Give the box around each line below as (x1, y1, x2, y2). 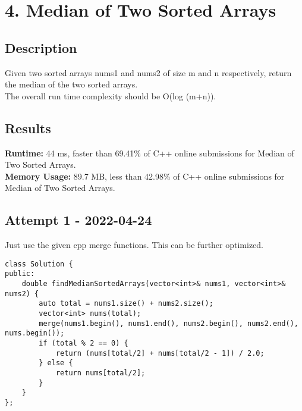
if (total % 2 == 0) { (39, 338, 128, 347)
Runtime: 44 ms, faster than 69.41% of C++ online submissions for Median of (5, 146, 294, 159)
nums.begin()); (5, 329, 65, 338)
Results (5, 118, 51, 137)
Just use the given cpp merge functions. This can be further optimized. (5, 239, 264, 251)
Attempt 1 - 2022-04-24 (5, 211, 152, 229)
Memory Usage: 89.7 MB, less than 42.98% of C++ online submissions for (5, 170, 285, 182)
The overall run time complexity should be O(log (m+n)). (5, 89, 216, 102)
